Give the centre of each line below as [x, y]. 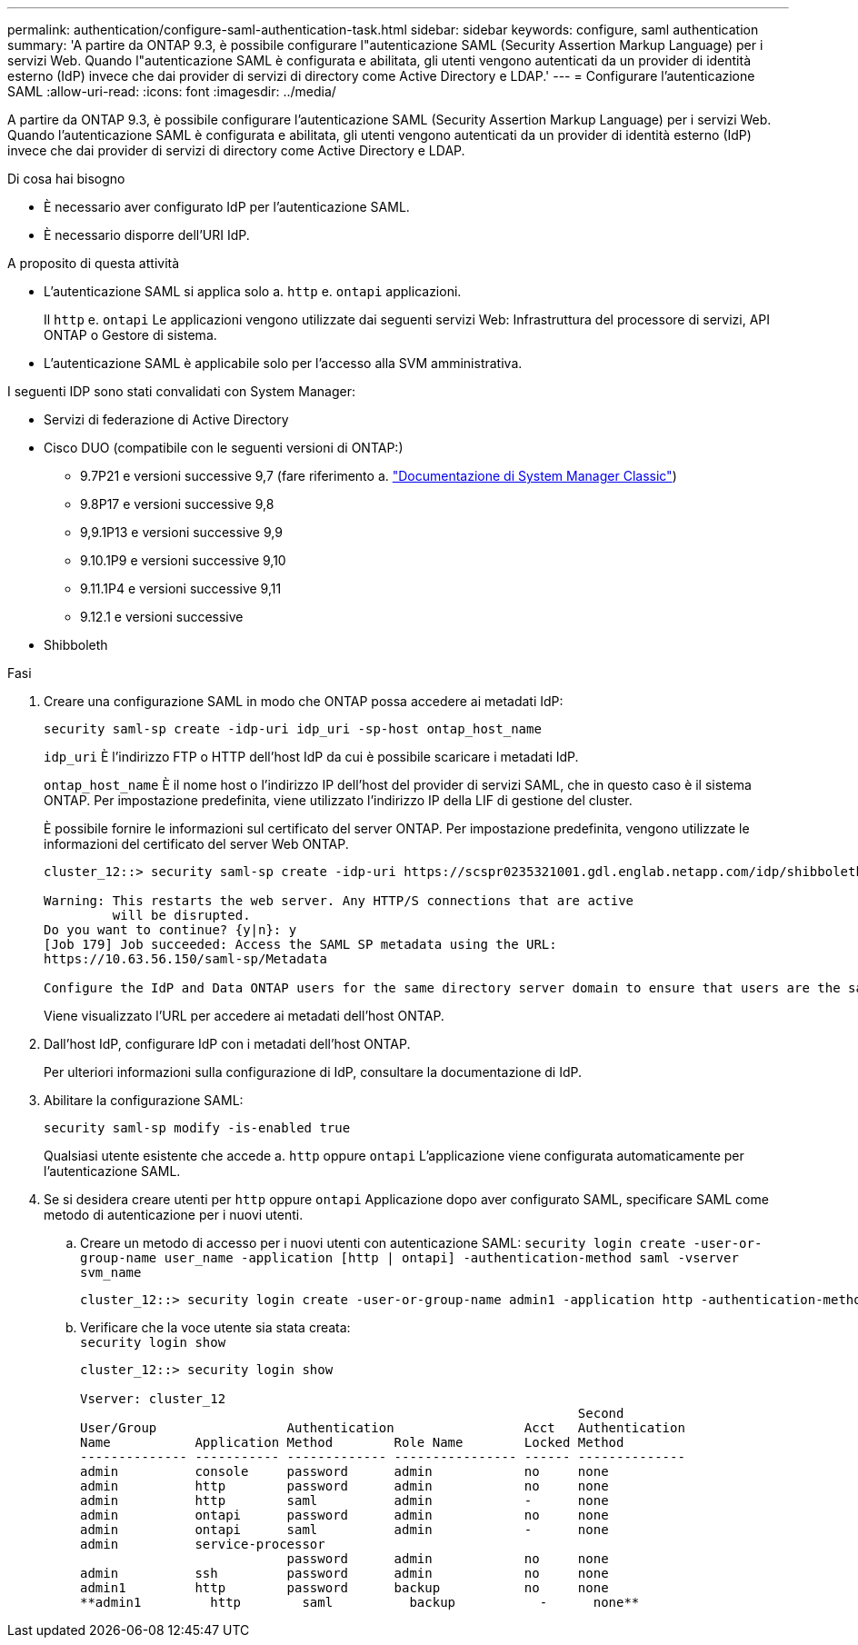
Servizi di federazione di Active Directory [166, 419]
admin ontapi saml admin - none [344, 1530]
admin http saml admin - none [344, 1500]
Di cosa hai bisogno [66, 179]
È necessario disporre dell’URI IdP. [147, 235]
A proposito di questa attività [94, 263]
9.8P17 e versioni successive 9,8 [177, 504]
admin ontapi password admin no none [344, 1515]
